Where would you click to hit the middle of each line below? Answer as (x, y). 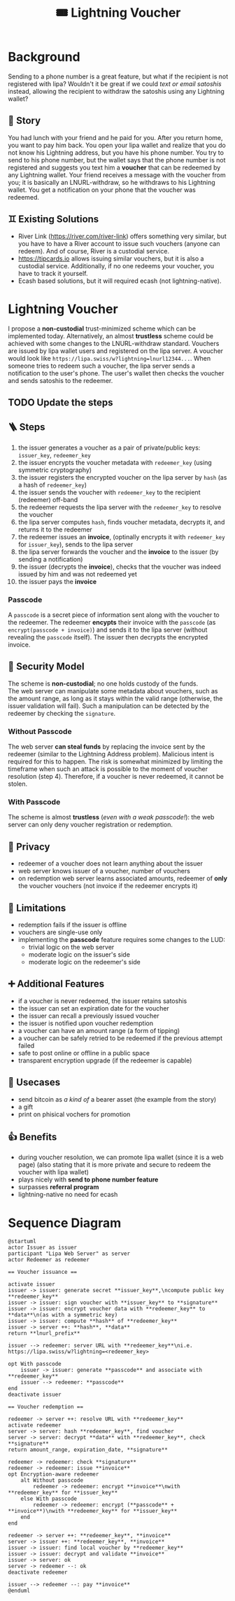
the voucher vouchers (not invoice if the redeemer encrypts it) (108, 886)
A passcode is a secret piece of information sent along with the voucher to (114, 615)
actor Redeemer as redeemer (49, 1260)
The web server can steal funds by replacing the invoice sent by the (107, 747)
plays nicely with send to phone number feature (88, 1179)
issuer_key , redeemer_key (55, 455)
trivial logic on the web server (71, 947)
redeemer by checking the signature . (62, 713)
